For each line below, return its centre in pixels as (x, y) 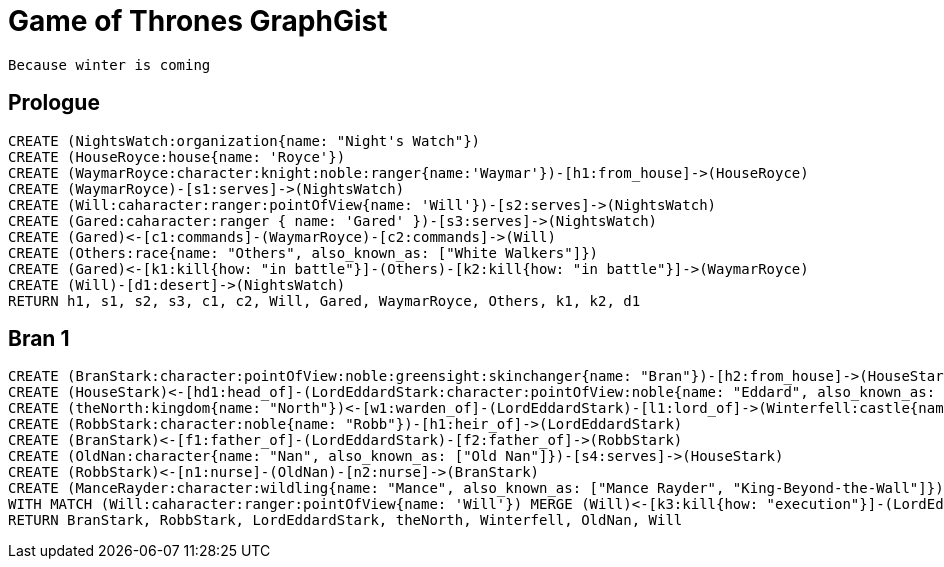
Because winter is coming (109, 64)
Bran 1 (39, 339)
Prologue (54, 103)
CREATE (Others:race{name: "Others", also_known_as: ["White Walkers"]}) (303, 252)
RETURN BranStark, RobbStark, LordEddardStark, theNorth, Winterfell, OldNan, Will (345, 520)
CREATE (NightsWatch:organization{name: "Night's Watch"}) (244, 140)
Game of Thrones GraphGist (198, 21)
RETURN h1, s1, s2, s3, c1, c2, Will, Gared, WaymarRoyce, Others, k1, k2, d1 (324, 300)
